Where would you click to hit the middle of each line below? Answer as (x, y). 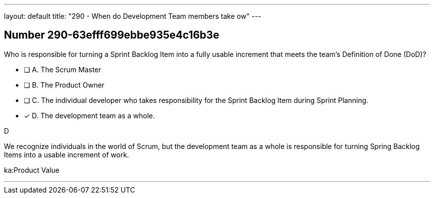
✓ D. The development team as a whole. (89, 115)
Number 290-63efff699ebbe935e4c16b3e (112, 35)
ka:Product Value (32, 170)
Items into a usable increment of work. (67, 154)
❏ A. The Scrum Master (63, 69)
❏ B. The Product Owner (64, 85)
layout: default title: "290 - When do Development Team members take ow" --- (133, 16)
